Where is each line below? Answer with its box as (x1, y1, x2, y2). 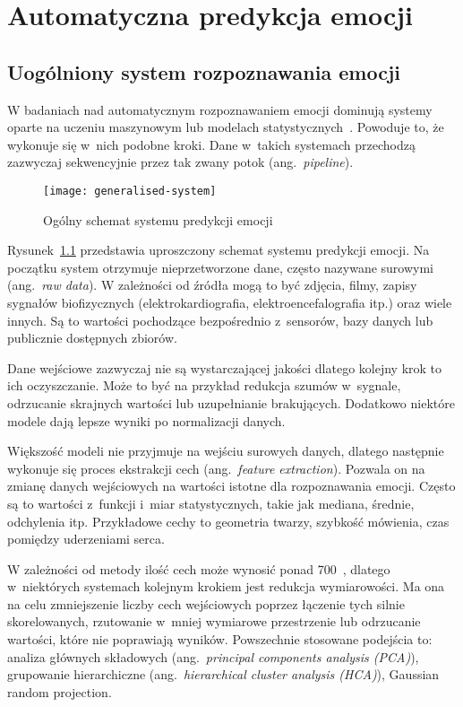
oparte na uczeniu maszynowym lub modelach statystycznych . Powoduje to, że (7, 118, 444, 136)
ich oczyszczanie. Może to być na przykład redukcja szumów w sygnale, (7, 376, 401, 395)
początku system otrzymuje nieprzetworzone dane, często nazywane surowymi (7, 257, 434, 276)
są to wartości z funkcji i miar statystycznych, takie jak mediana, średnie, (7, 493, 415, 512)
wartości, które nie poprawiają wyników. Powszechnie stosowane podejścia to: (7, 630, 433, 649)
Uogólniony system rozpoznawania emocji (7, 57, 400, 85)
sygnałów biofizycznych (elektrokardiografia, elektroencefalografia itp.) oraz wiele (7, 292, 452, 311)
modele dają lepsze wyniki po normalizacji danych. (7, 411, 286, 430)
